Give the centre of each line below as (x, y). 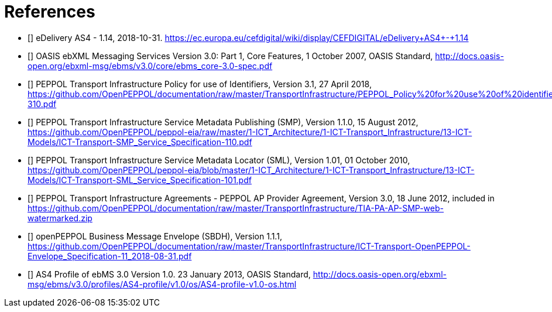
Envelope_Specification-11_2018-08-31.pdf (110, 256)
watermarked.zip (60, 218)
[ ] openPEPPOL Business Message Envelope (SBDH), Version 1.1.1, (155, 236)
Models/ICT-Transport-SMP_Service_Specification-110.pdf (140, 142)
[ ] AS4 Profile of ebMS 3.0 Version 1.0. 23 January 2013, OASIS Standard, (169, 274)
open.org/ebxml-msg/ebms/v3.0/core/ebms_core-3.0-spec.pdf (150, 66)
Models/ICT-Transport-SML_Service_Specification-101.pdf (140, 180)
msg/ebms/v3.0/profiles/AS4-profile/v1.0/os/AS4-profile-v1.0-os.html (162, 284)
